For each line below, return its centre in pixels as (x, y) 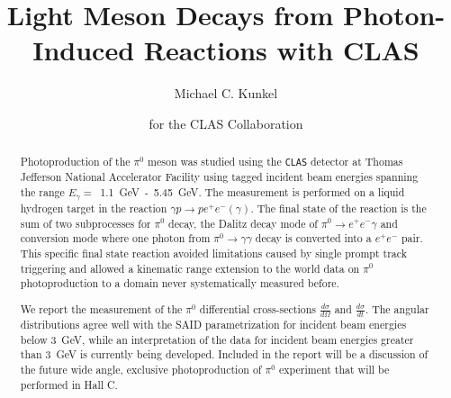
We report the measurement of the (101, 308)
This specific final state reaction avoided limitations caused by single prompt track (214, 253)
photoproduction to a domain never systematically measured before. (180, 283)
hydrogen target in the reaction (94, 208)
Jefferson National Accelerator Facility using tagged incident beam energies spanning (219, 177)
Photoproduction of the (75, 162)
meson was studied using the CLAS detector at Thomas (275, 162)
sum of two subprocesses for (86, 223)
